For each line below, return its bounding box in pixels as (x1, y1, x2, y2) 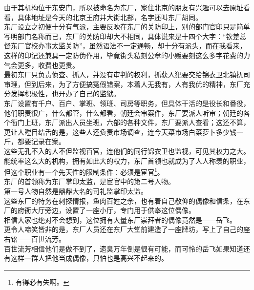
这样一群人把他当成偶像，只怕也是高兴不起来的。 (10, 253, 168, 263)
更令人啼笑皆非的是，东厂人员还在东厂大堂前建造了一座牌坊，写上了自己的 (4, 224, 243, 234)
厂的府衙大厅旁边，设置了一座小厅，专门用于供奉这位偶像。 (4, 205, 195, 215)
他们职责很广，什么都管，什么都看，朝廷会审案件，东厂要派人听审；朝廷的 (4, 107, 243, 118)
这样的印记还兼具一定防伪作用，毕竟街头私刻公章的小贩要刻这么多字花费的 (4, 50, 243, 60)
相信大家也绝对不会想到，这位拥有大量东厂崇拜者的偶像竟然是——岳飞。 (4, 214, 236, 225)
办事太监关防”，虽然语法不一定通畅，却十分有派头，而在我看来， (38, 41, 247, 51)
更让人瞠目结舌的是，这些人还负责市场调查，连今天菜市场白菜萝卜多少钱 (4, 126, 236, 137)
